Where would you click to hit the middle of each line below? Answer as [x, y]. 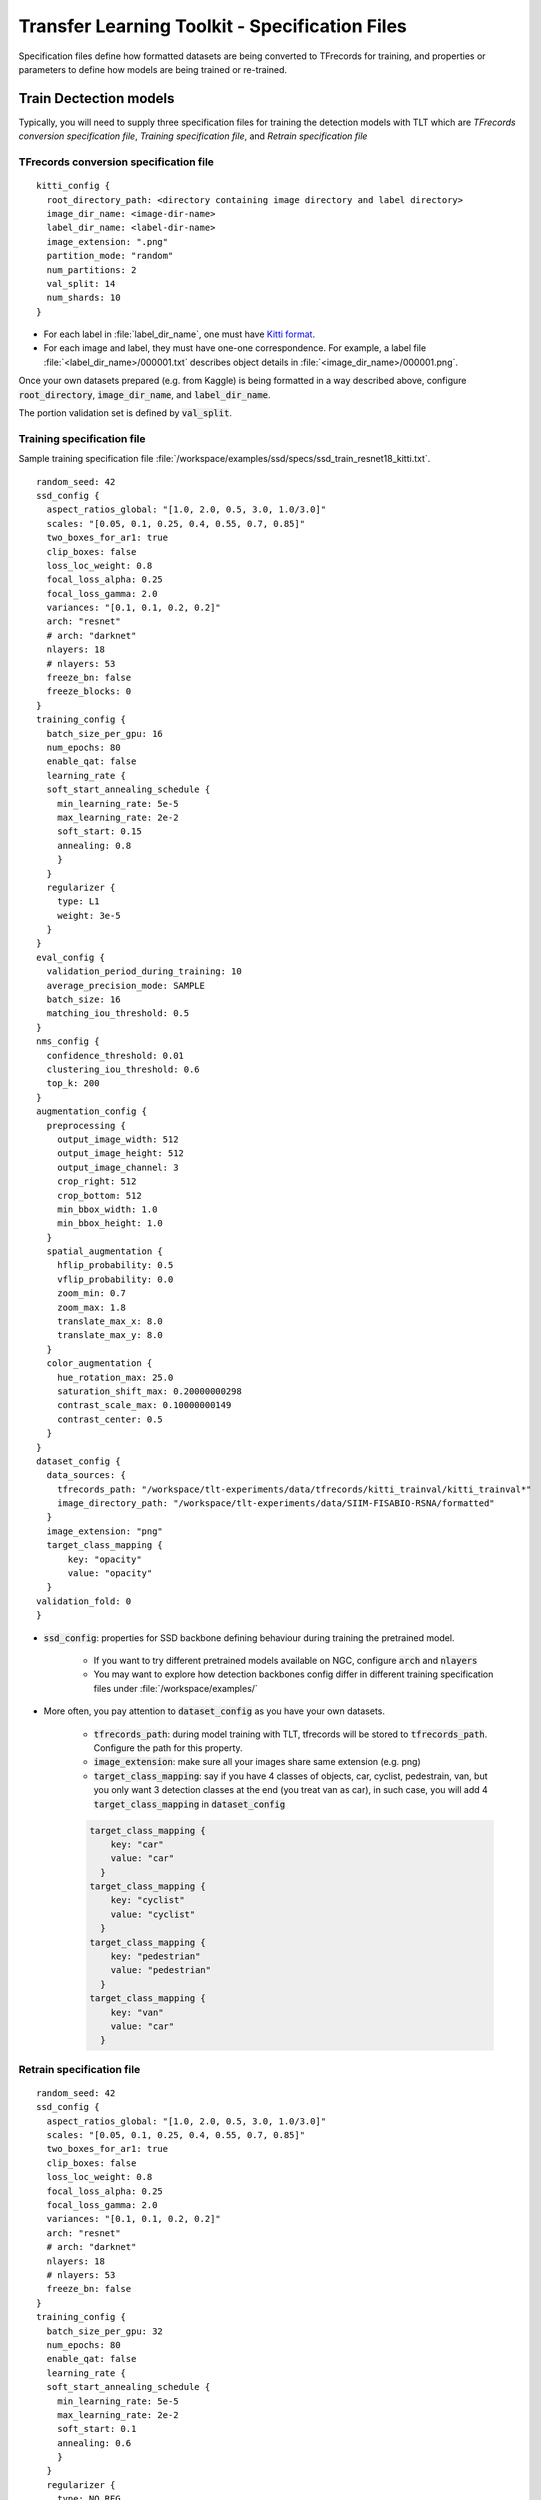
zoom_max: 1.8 [91, 1307]
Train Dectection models [96, 98]
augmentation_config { [92, 1111]
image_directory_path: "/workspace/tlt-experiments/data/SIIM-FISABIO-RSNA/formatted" [275, 1503]
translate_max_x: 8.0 [110, 1321]
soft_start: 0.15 [99, 831]
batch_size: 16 [83, 999]
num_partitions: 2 [91, 269]
